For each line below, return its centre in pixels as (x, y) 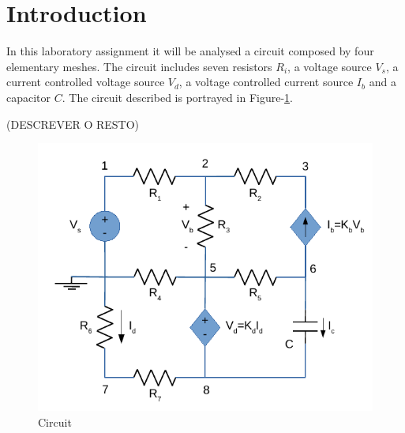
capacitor (29, 97)
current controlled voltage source (86, 82)
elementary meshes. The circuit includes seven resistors (139, 66)
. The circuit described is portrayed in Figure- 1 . (177, 97)
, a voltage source (330, 66)
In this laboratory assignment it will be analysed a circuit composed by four (190, 51)
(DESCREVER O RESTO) (73, 124)
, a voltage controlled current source (266, 82)
